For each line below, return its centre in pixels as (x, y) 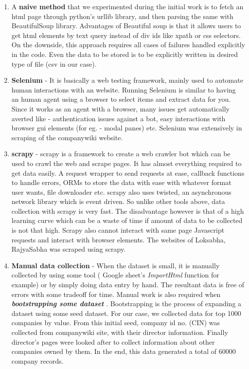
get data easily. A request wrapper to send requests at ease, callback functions (128, 173)
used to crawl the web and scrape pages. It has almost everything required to (126, 163)
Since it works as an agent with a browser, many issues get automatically (120, 108)
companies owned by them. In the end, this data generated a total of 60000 (124, 351)
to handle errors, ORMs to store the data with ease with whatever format (121, 182)
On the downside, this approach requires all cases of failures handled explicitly (128, 45)
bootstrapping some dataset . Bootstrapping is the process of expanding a (126, 304)
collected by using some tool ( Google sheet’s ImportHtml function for (115, 275)
